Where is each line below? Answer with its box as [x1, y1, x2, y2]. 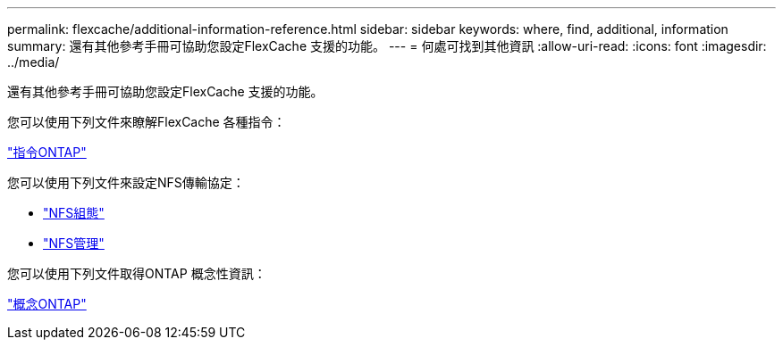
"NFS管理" [43, 235, 105, 251]
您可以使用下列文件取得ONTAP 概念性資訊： [7, 266, 266, 281]
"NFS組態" [43, 205, 105, 220]
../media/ [7, 54, 60, 70]
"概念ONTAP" [7, 296, 87, 311]
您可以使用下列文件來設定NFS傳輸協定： [7, 175, 245, 190]
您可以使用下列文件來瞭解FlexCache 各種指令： [7, 114, 286, 129]
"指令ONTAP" [7, 145, 87, 160]
